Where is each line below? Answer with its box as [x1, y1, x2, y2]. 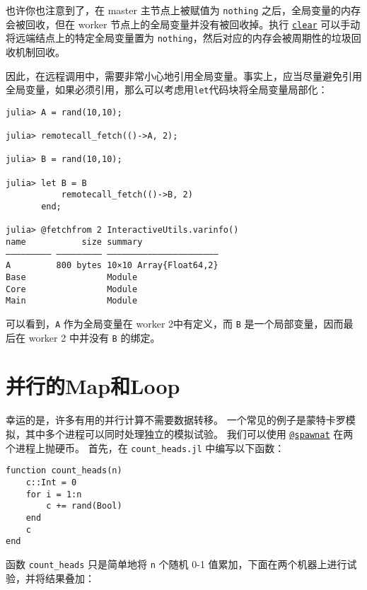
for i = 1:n [25, 489, 82, 499]
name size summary [6, 237, 143, 248]
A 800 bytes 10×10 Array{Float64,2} [6, 260, 219, 271]
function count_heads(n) [6, 465, 122, 476]
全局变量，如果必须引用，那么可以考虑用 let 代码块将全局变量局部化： [6, 82, 328, 97]
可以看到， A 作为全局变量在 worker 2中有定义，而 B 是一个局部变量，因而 [6, 316, 344, 330]
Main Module [6, 296, 138, 306]
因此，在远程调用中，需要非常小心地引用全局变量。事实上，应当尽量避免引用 [6, 68, 362, 83]
